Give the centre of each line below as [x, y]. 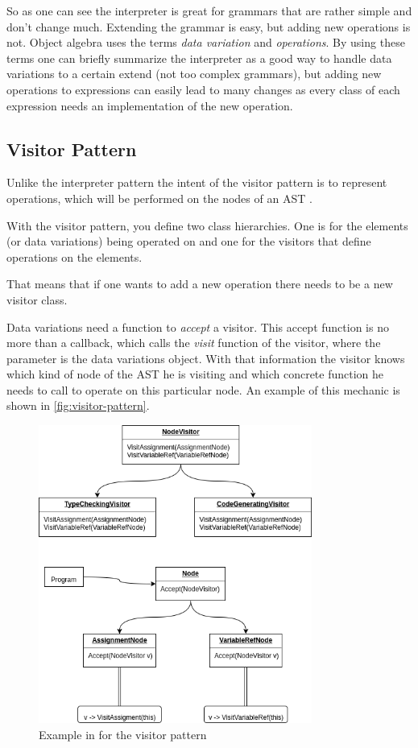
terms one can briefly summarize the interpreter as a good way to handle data [199, 58]
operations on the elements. [74, 256]
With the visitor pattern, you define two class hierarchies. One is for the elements [207, 225]
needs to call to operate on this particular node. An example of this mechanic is [203, 389]
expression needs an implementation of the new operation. [150, 105]
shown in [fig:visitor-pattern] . [78, 405]
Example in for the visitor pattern [123, 734]
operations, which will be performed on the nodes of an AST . [159, 198]
